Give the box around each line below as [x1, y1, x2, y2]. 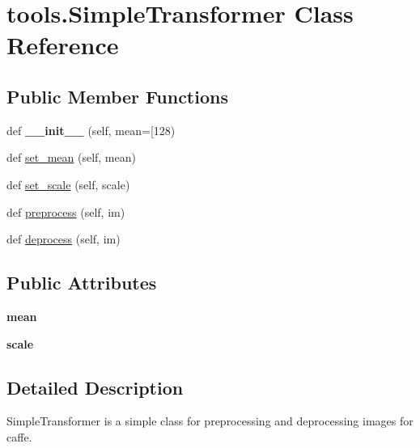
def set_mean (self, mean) [6, 149, 136, 166]
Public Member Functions [6, 83, 228, 108]
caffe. [6, 428, 32, 445]
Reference [6, 28, 119, 61]
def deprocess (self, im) [6, 230, 121, 247]
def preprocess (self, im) [6, 203, 125, 220]
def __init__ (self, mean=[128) [6, 121, 176, 138]
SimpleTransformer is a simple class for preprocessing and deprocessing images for [6, 412, 414, 429]
